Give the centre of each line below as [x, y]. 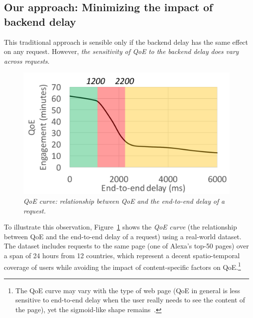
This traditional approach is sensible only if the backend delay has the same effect [126, 42]
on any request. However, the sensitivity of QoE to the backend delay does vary [121, 51]
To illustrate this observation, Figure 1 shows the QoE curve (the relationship [120, 227]
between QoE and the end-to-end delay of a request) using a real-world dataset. [123, 236]
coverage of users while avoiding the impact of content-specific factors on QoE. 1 [123, 266]
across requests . [27, 61]
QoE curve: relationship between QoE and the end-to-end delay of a [124, 201]
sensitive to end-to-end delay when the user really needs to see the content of [130, 300]
